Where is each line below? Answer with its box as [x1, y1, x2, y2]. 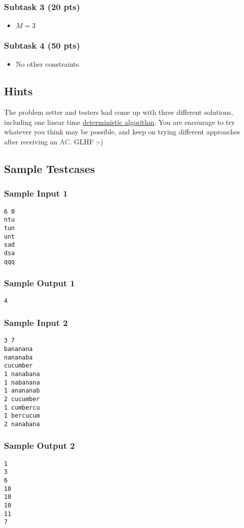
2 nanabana [4, 420, 40, 428]
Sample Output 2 [4, 439, 75, 452]
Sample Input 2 [4, 316, 68, 328]
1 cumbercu [4, 404, 40, 411]
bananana [4, 345, 33, 353]
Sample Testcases [4, 161, 95, 176]
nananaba [4, 354, 33, 361]
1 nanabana [4, 370, 40, 378]
